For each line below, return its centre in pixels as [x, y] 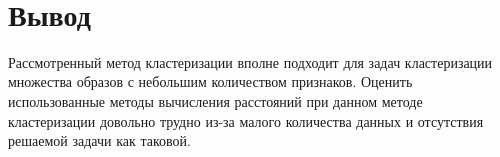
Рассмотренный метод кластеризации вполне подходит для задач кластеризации [250, 61]
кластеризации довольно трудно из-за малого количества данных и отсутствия [246, 120]
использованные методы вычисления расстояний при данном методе [215, 100]
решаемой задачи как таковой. [99, 140]
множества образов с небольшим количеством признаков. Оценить [210, 81]
